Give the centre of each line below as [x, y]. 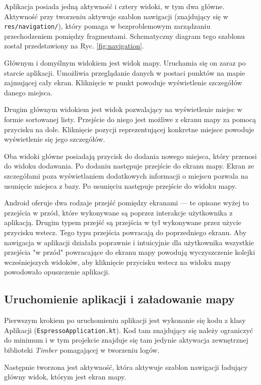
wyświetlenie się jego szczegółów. [55, 139]
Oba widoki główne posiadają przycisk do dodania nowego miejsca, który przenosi [130, 156]
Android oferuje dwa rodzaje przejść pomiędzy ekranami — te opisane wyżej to [127, 203]
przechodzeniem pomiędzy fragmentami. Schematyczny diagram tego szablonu [124, 36]
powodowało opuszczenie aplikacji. [57, 272]
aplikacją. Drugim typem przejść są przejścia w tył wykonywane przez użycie [123, 222]
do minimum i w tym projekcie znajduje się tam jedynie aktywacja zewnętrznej [126, 340]
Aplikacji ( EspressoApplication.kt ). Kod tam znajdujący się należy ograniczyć [129, 330]
